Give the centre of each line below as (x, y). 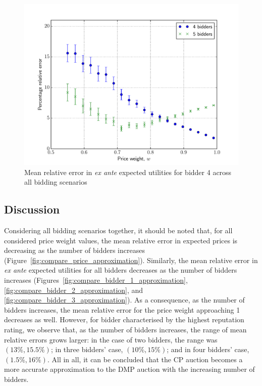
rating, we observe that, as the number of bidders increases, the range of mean (125, 329)
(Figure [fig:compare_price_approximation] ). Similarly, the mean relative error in (131, 260)
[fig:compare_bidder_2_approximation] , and (74, 290)
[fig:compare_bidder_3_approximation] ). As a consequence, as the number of (124, 300)
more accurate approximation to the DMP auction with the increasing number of (129, 369)
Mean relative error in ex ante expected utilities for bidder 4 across (128, 172)
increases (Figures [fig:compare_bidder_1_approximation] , (96, 280)
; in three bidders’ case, (87, 349)
